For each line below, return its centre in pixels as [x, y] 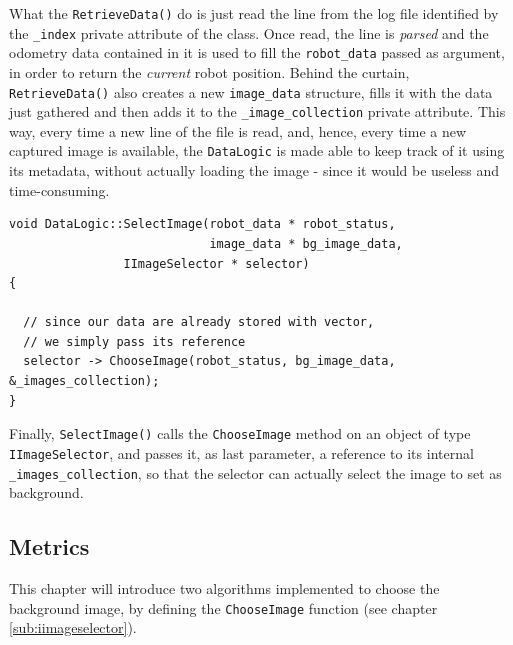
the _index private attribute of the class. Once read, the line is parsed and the [249, 32]
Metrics [49, 546]
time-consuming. [59, 189]
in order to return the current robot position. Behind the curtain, [209, 71]
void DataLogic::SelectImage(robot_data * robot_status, [202, 224]
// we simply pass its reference [134, 341]
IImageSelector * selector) [216, 263]
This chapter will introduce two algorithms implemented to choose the [224, 588]
